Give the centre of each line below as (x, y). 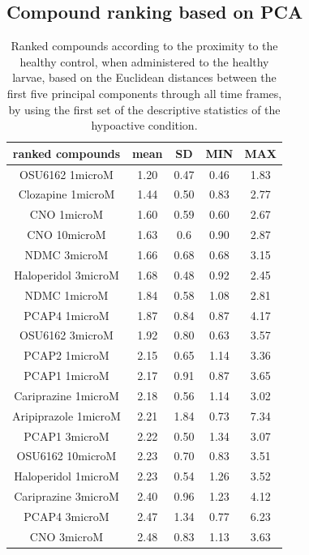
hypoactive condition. (144, 125)
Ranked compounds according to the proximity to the (144, 46)
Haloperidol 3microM (67, 274)
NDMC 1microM (67, 295)
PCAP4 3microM (67, 516)
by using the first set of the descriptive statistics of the (144, 109)
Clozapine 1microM (67, 194)
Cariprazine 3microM (67, 496)
